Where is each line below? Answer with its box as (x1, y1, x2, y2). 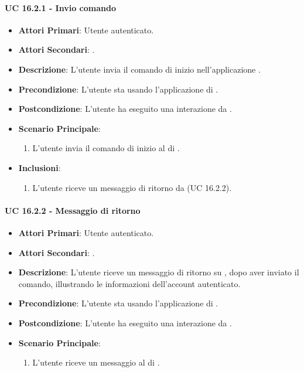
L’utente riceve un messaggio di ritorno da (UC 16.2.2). (32, 181, 232, 193)
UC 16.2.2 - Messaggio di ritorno (5, 204, 141, 216)
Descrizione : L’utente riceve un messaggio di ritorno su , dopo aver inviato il (18, 266, 299, 278)
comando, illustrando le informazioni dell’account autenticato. (18, 277, 241, 289)
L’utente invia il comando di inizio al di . (32, 142, 180, 154)
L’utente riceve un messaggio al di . (32, 356, 160, 368)
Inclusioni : (18, 161, 61, 173)
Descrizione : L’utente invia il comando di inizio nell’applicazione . (18, 63, 261, 75)
